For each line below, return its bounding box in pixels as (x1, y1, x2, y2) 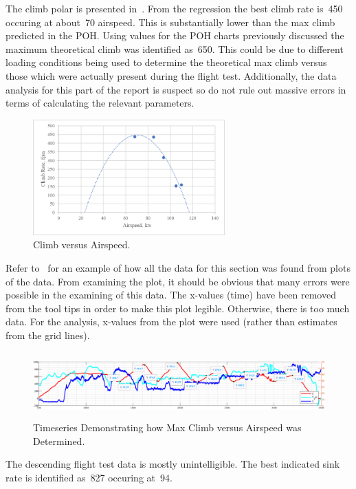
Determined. (33, 433, 85, 448)
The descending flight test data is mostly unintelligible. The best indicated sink (5, 457, 340, 471)
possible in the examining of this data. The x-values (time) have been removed (5, 287, 336, 302)
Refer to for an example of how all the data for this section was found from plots (5, 260, 351, 274)
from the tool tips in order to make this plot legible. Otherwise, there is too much (5, 301, 350, 315)
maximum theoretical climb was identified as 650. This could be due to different (5, 41, 344, 56)
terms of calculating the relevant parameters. (5, 96, 194, 110)
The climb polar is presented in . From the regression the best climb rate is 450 (5, 1, 343, 15)
